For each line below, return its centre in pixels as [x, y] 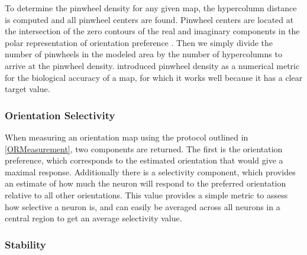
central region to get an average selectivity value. [93, 218]
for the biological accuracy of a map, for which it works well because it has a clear [154, 77]
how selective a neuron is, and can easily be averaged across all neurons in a [143, 206]
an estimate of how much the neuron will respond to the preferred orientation [146, 183]
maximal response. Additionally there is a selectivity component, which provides [150, 171]
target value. [28, 89]
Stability [25, 244]
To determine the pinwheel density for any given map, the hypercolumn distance [151, 8]
